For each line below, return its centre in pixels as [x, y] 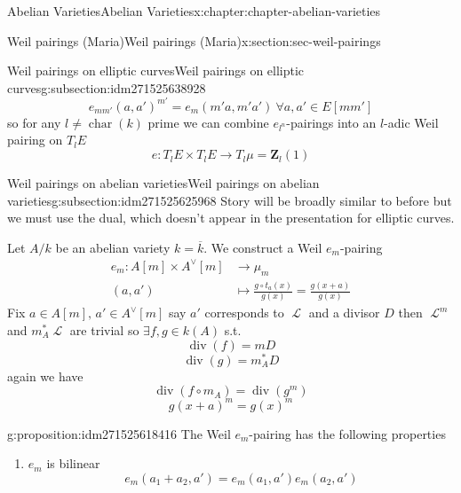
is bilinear [73, 463]
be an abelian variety [113, 247]
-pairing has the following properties [347, 433]
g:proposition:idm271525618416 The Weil [119, 433]
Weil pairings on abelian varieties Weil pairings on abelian [163, 183]
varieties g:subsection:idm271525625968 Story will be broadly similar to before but [230, 200]
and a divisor [344, 313]
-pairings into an [331, 122]
